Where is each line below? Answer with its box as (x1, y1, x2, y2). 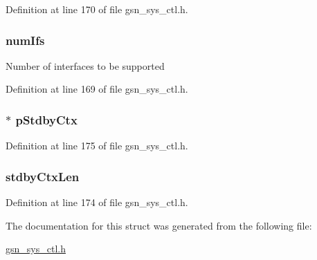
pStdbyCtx (15, 111, 78, 128)
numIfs (6, 31, 45, 48)
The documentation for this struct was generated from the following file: (6, 218, 312, 232)
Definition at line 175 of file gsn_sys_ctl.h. (6, 138, 188, 153)
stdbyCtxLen (6, 167, 80, 185)
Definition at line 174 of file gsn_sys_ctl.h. (6, 195, 188, 210)
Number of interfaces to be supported (6, 58, 165, 73)
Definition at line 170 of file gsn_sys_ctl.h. (6, 2, 188, 16)
